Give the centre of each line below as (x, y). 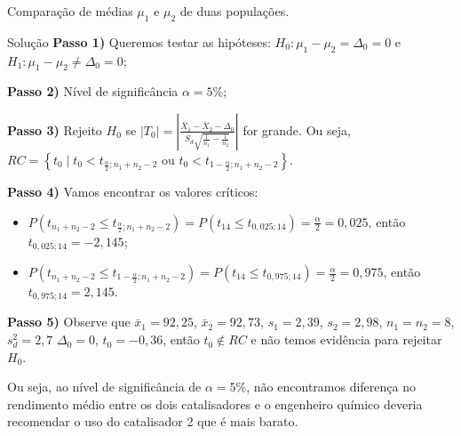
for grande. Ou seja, (297, 129)
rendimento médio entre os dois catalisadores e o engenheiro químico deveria (215, 404)
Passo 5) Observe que (69, 322)
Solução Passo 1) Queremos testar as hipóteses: (139, 41)
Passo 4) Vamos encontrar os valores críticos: (133, 191)
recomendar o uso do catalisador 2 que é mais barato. (153, 421)
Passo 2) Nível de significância (93, 91)
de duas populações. (234, 11)
